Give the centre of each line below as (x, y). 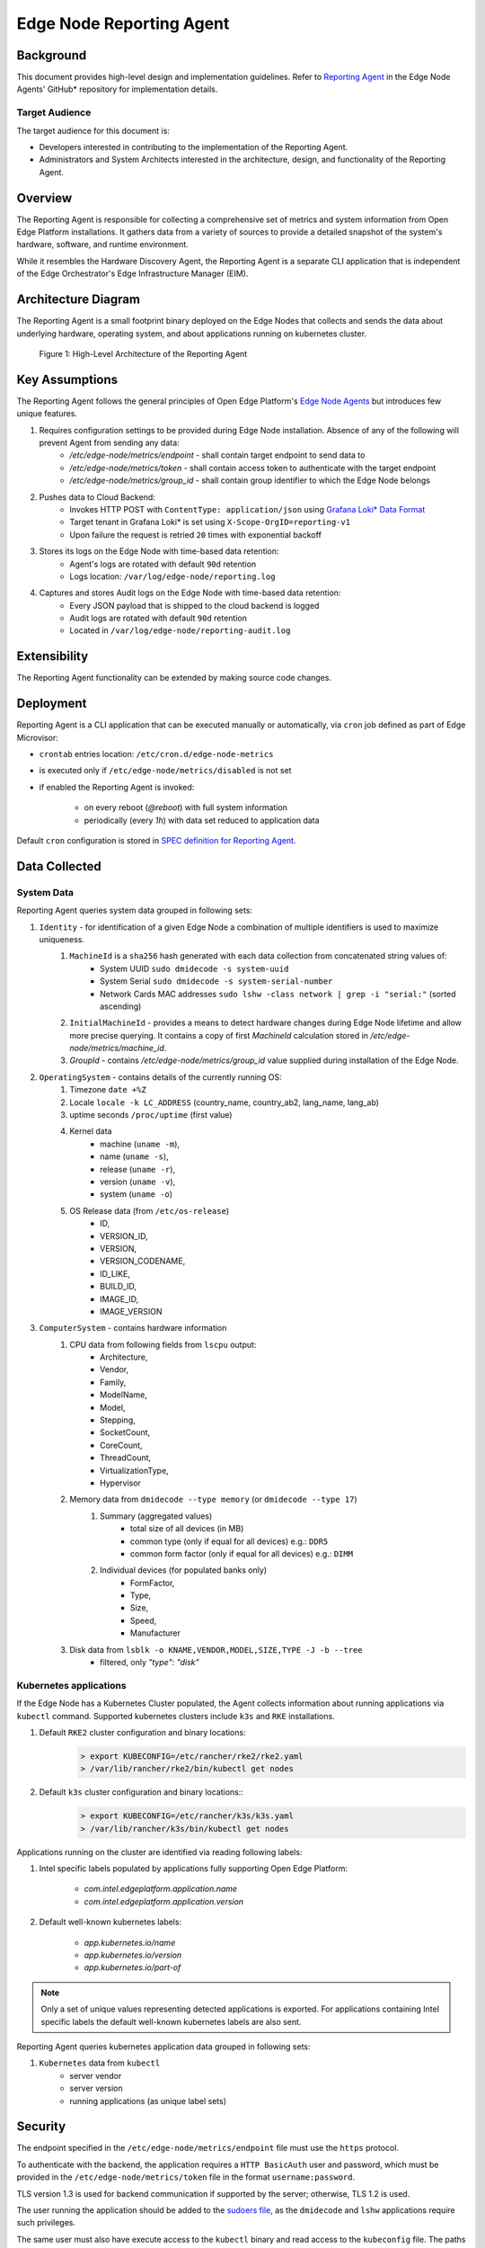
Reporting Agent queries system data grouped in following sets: (135, 910)
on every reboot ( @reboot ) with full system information (185, 807)
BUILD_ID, (118, 1287)
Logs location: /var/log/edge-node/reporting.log (172, 576)
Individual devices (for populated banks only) (184, 1570)
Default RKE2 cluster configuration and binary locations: (142, 1732)
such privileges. (46, 2223)
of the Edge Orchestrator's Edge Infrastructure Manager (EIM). (132, 273)
